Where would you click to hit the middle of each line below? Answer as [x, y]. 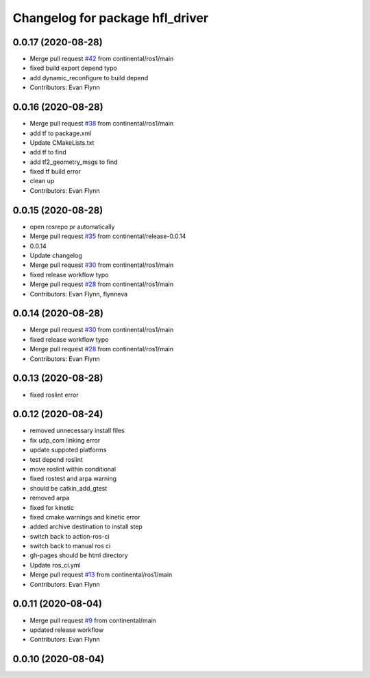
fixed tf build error [56, 172]
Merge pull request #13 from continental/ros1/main [101, 575]
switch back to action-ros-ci [70, 536]
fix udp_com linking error [65, 440]
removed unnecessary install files [77, 431]
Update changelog [56, 255]
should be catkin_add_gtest [69, 488]
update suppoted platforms [68, 450]
